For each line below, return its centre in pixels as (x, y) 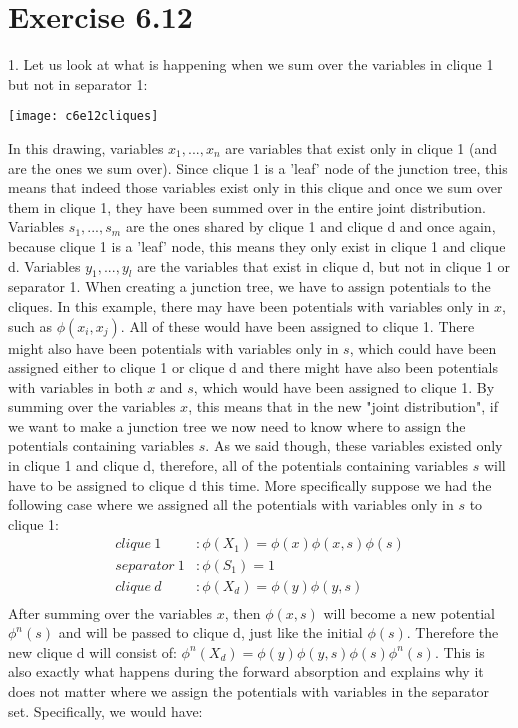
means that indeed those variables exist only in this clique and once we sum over (255, 187)
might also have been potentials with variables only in (173, 347)
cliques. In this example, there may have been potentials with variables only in (249, 305)
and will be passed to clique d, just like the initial (210, 632)
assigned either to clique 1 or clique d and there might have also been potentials (253, 367)
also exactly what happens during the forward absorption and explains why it (246, 671)
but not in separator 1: (78, 83)
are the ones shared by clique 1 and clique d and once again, (310, 226)
